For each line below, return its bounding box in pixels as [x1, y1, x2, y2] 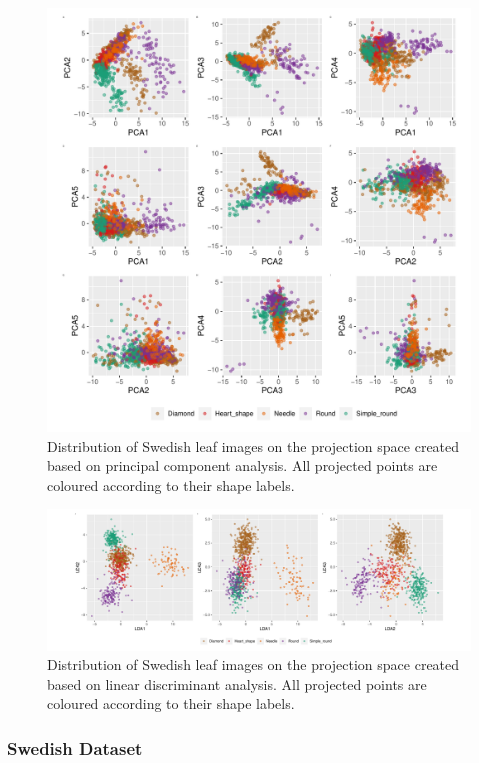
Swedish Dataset [7, 735, 143, 760]
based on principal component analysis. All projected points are [47, 455, 438, 476]
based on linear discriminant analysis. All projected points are [47, 673, 427, 694]
